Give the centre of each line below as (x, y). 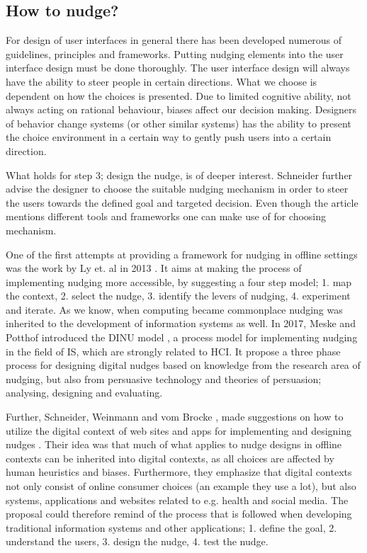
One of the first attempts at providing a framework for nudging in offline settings (182, 254)
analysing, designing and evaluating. (84, 393)
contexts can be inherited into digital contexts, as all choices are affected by (170, 458)
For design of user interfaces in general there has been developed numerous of (174, 40)
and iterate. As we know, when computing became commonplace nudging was (174, 309)
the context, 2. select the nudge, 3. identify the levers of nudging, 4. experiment (178, 296)
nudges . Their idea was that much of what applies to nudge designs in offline (174, 444)
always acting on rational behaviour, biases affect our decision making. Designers (181, 109)
